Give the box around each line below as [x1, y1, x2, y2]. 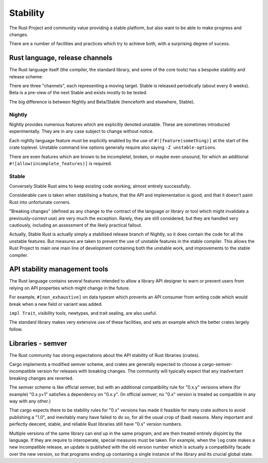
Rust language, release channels [9, 54, 113, 62]
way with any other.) [9, 398, 51, 404]
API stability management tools [9, 265, 109, 274]
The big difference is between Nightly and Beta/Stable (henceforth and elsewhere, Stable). [9, 99, 195, 105]
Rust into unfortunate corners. [9, 199, 71, 205]
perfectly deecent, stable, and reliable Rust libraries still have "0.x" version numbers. [9, 421, 182, 427]
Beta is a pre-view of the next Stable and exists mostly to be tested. [9, 90, 147, 96]
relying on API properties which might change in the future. [9, 285, 130, 291]
